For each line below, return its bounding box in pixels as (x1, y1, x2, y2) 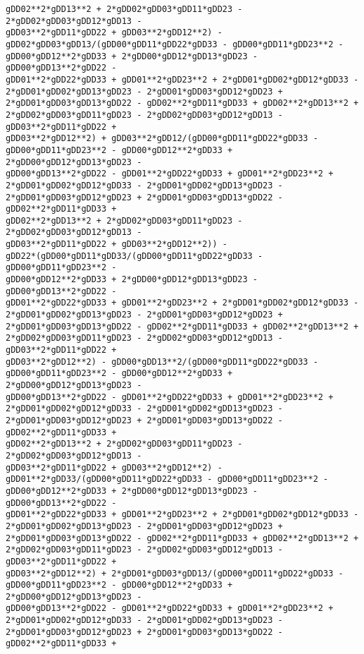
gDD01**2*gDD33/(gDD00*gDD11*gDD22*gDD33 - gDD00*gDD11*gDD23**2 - (6, 474, 329, 485)
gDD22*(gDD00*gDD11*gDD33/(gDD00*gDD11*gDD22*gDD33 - (6, 250, 263, 261)
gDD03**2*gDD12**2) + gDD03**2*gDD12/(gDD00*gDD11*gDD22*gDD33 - (6, 133, 318, 144)
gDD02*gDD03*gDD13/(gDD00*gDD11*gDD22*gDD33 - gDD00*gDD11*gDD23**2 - (6, 39, 344, 49)
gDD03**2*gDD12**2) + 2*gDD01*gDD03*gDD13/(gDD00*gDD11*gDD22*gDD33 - (6, 568, 344, 579)
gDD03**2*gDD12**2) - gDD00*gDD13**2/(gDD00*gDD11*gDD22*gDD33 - (6, 356, 318, 367)
